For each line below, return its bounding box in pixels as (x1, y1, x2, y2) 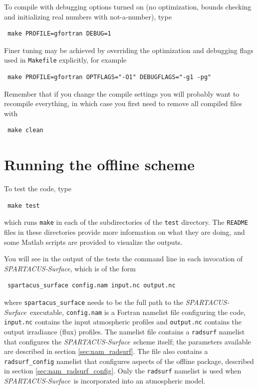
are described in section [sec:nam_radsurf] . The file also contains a (4, 346, 208, 356)
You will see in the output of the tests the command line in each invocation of (4, 253, 243, 264)
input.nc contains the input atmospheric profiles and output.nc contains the (4, 316, 242, 327)
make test (7, 202, 40, 209)
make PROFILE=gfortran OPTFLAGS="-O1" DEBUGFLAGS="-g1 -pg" (7, 74, 212, 81)
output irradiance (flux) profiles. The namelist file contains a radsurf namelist (4, 326, 245, 336)
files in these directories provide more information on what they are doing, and (4, 226, 245, 237)
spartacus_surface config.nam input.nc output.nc (7, 282, 176, 289)
